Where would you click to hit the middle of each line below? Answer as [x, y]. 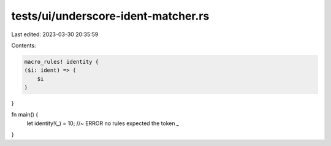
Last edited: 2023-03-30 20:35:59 [55, 34]
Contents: [24, 45]
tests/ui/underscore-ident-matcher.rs [110, 16]
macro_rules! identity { [62, 62]
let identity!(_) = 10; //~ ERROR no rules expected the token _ [103, 123]
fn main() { [25, 115]
